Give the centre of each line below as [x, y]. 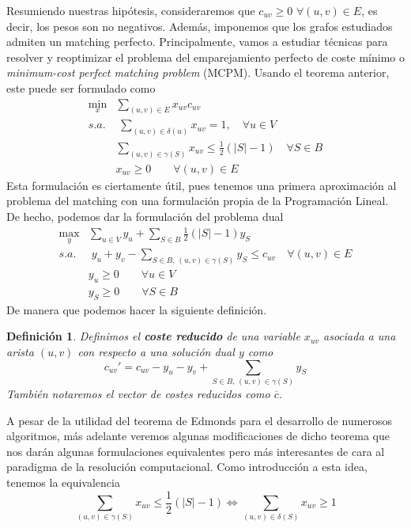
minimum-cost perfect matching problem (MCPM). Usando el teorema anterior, [198, 72]
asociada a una [360, 336]
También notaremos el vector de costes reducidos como [138, 393]
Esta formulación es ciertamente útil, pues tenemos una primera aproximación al [202, 185]
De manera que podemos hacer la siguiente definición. [137, 309]
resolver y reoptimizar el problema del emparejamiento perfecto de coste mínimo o [205, 57]
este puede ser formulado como [81, 87]
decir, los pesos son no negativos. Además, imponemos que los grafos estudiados [200, 26]
